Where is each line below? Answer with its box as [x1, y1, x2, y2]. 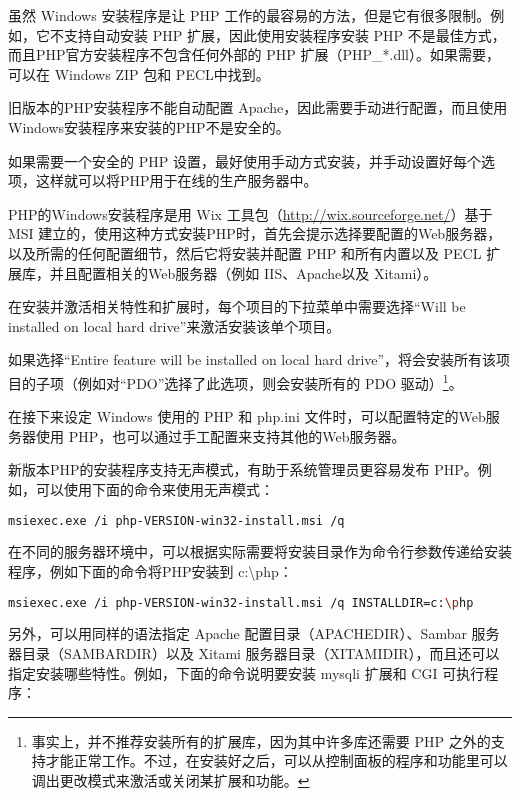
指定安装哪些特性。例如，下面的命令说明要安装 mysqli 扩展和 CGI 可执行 [8, 662, 485, 683]
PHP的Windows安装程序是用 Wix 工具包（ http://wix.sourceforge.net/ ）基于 [8, 203, 493, 224]
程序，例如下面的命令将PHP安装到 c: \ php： [8, 561, 293, 581]
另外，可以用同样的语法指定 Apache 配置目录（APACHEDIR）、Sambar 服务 [8, 623, 500, 644]
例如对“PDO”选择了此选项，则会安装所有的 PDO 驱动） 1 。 [77, 369, 463, 393]
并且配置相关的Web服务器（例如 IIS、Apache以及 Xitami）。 [49, 262, 438, 283]
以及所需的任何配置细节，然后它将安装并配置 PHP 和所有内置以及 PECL [8, 242, 482, 263]
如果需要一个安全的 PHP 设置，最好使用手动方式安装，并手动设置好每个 [8, 150, 481, 171]
